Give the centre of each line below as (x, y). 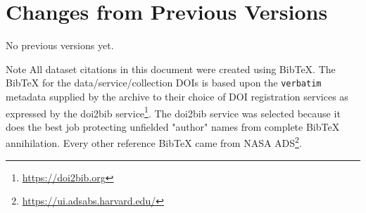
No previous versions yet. (60, 45)
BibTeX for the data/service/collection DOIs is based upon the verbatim (164, 83)
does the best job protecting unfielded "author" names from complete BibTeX (173, 126)
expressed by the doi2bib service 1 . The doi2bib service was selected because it (173, 112)
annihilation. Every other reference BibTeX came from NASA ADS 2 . (154, 142)
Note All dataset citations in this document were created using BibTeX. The (171, 69)
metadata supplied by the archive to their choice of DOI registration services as (177, 96)
